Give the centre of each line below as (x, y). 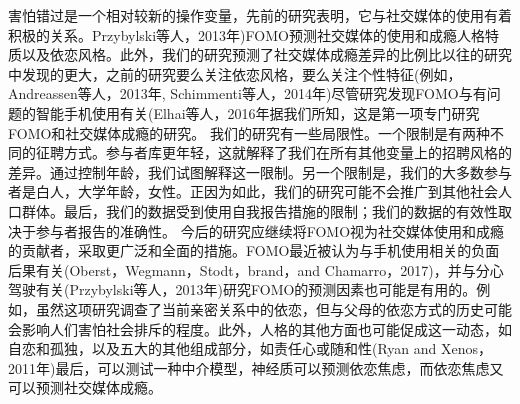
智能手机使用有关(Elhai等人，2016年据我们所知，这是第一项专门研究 (257, 112)
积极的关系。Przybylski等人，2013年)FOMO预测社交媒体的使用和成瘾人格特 (253, 34)
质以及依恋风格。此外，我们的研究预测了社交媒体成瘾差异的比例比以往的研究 (260, 54)
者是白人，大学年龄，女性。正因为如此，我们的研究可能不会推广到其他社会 (253, 191)
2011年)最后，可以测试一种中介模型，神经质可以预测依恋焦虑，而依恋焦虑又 (256, 367)
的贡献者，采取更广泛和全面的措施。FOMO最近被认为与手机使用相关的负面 (254, 250)
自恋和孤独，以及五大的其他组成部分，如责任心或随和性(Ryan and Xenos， (250, 348)
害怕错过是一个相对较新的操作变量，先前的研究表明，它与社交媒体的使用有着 (260, 15)
